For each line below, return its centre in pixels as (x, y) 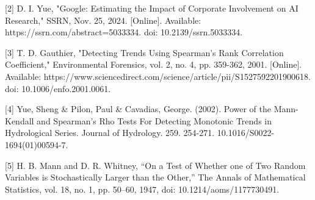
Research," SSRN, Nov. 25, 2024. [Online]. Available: (103, 20)
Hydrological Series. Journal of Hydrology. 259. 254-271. (110, 133)
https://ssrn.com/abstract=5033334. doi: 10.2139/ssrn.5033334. (124, 32)
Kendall (20, 120)
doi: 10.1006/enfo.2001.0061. (58, 88)
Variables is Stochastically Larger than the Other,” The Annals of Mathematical (155, 177)
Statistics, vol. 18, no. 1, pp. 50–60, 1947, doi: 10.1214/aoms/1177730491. (142, 189)
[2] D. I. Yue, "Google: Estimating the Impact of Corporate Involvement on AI (152, 8)
